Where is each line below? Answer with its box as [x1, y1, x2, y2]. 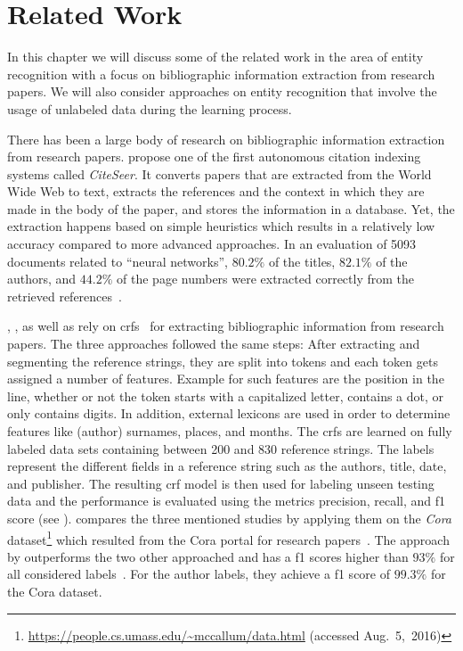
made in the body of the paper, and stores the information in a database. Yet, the [7, 199, 455, 218]
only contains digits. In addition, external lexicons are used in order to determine [7, 404, 451, 423]
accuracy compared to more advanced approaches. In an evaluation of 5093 [7, 235, 417, 253]
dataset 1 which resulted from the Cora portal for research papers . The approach [7, 527, 450, 548]
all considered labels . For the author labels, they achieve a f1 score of [7, 564, 391, 583]
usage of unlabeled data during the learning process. [7, 99, 292, 118]
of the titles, [268, 251, 336, 270]
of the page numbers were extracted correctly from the [117, 269, 414, 288]
